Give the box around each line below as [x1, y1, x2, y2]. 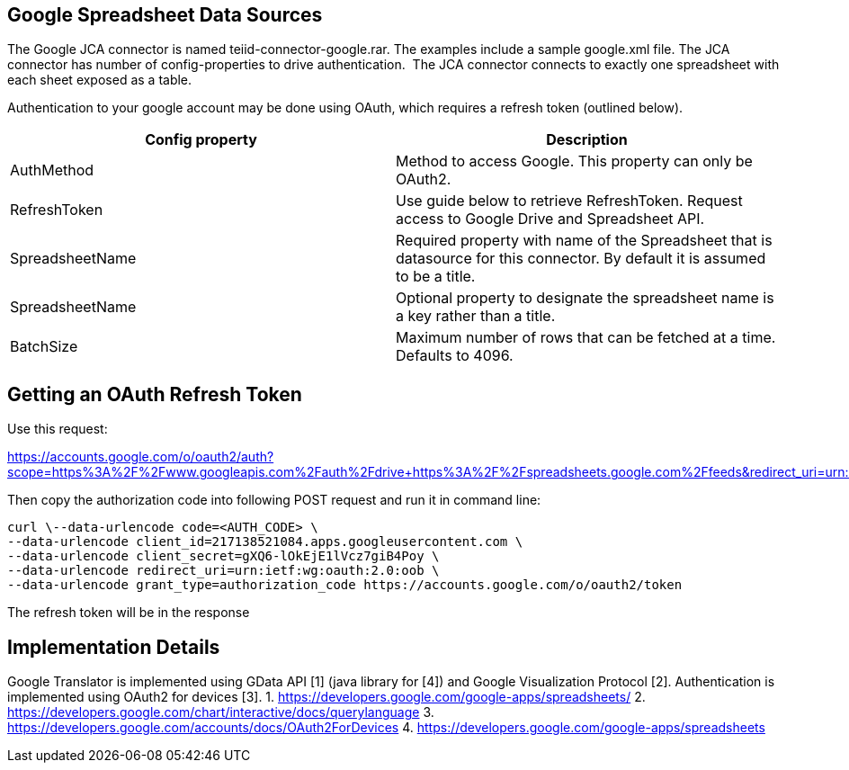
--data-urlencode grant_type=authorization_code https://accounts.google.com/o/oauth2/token [7, 577, 683, 593]
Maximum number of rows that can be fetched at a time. [396, 328, 776, 347]
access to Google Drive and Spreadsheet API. [396, 210, 705, 228]
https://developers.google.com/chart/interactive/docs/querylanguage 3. [7, 704, 434, 721]
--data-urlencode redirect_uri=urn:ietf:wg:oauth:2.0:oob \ [7, 563, 440, 578]
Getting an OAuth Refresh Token [7, 382, 302, 406]
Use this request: [7, 421, 108, 437]
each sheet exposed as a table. [7, 72, 192, 88]
